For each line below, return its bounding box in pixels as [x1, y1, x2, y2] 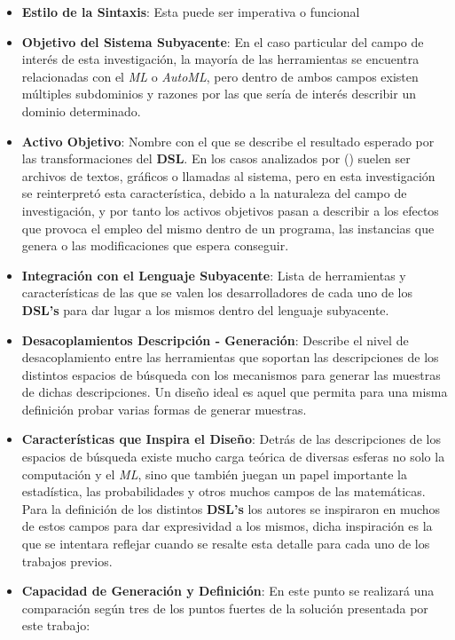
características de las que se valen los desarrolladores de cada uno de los [21, 283, 412, 302]
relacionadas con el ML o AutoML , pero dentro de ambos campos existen [21, 67, 419, 85]
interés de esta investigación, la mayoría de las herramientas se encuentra [21, 50, 420, 68]
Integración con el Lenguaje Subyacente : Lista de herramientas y [21, 265, 406, 284]
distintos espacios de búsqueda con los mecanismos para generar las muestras [21, 365, 441, 383]
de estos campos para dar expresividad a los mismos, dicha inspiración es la [21, 517, 433, 535]
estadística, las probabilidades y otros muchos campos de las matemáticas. [21, 482, 426, 501]
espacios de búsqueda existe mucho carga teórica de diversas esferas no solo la [21, 447, 445, 466]
